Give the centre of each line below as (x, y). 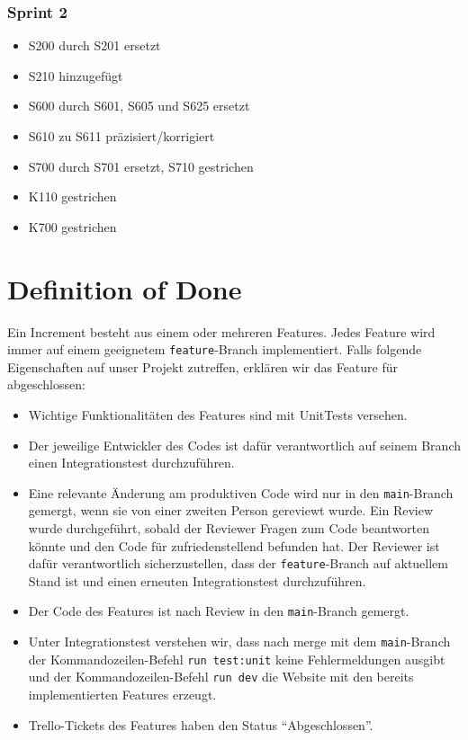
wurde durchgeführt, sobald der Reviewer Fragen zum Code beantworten (229, 527)
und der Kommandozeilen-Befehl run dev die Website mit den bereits (221, 677)
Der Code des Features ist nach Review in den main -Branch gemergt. (219, 611)
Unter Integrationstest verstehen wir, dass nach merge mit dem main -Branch (239, 642)
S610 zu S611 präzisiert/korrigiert (121, 136)
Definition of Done (125, 288)
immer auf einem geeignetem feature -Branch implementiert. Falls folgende (215, 349)
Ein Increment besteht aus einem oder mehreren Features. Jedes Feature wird (221, 331)
